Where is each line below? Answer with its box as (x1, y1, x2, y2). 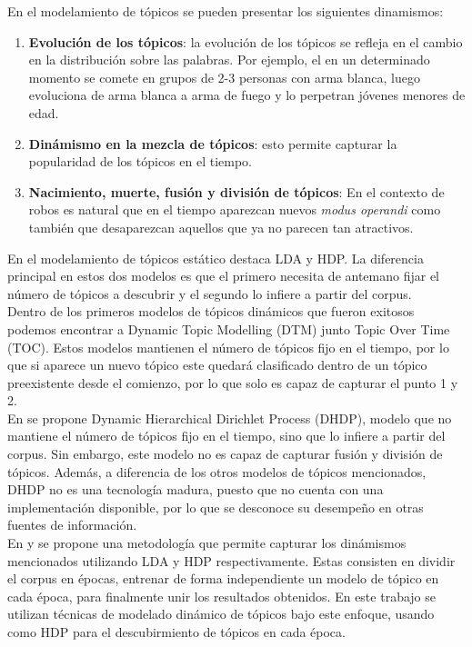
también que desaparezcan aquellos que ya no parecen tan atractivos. (28, 217, 414, 236)
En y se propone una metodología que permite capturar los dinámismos (7, 533, 407, 552)
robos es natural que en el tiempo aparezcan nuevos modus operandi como (28, 200, 441, 219)
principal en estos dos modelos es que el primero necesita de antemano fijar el (7, 266, 440, 285)
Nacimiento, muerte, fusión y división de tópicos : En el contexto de (28, 182, 445, 201)
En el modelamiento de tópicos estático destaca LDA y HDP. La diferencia (7, 248, 424, 267)
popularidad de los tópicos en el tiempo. (28, 152, 253, 171)
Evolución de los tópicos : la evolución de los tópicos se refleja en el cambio (28, 32, 463, 51)
